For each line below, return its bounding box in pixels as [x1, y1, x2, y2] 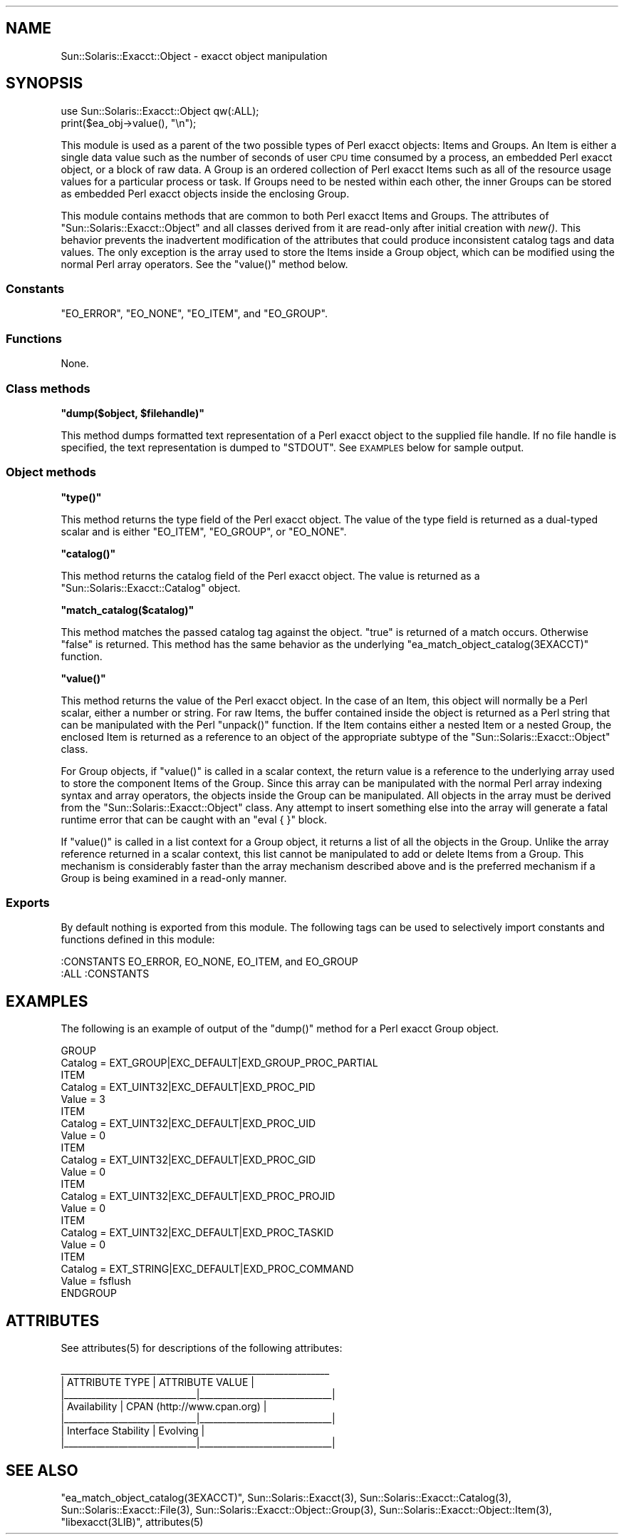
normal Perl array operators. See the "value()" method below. [61, 257, 348, 270]
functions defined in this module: [61, 933, 215, 946]
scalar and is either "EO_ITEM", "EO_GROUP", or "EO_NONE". [61, 525, 347, 538]
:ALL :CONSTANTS [61, 967, 150, 980]
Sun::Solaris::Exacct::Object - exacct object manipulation [61, 49, 328, 62]
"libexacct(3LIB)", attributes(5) [61, 1515, 204, 1528]
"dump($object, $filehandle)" [61, 406, 205, 419]
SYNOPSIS [6, 74, 83, 93]
